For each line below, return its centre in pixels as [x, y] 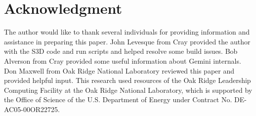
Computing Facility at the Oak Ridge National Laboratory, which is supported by [128, 90]
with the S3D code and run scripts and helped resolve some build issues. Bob [121, 51]
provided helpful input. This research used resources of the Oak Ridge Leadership [128, 80]
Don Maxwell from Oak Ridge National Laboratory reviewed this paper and [119, 70]
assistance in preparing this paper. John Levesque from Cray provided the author [127, 41]
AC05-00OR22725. [32, 109]
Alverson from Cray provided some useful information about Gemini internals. [123, 60]
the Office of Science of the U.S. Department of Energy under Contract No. [118, 99]
